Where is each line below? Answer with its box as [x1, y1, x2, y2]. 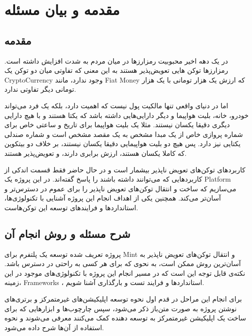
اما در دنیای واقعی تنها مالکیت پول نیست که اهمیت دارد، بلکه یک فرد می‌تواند [4, 100, 228, 110]
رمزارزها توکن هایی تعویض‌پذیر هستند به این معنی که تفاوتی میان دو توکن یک [4, 65, 228, 75]
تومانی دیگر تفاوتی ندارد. [4, 84, 76, 94]
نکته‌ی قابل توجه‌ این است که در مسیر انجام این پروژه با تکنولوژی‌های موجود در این [4, 268, 245, 278]
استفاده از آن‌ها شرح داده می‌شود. [4, 322, 104, 332]
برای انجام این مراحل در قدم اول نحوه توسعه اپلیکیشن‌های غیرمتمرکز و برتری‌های [4, 294, 242, 304]
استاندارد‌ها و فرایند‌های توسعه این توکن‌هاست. [4, 202, 138, 212]
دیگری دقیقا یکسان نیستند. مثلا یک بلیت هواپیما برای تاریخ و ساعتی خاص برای [4, 119, 230, 130]
